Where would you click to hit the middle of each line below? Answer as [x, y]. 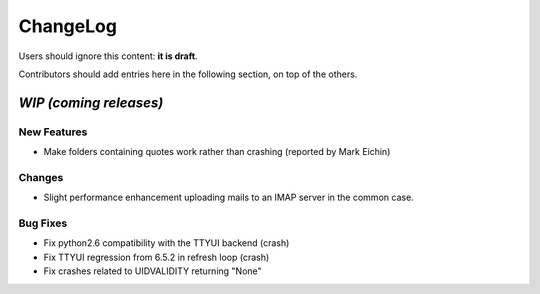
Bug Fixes [43, 223]
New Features [53, 132]
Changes [41, 177]
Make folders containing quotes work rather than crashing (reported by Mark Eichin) [217, 152]
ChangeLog [67, 26]
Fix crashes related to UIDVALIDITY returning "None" [152, 271]
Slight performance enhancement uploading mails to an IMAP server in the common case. [228, 197]
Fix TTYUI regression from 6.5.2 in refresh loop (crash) [156, 257]
